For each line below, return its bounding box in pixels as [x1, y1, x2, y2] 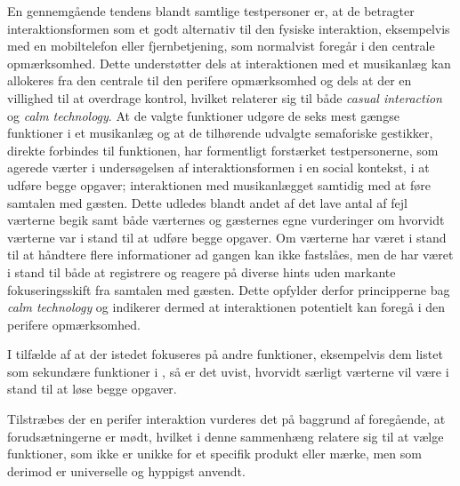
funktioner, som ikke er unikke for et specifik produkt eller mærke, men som [7, 444, 422, 463]
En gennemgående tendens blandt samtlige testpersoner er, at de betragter [7, 2, 415, 20]
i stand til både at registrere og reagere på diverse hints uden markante [7, 262, 396, 281]
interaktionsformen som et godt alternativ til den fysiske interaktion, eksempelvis [7, 19, 450, 37]
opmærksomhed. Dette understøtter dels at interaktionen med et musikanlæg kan [7, 53, 451, 72]
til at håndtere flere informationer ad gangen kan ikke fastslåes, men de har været [7, 245, 454, 264]
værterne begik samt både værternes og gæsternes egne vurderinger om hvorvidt [7, 211, 445, 229]
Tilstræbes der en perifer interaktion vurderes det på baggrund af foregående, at [7, 410, 446, 428]
